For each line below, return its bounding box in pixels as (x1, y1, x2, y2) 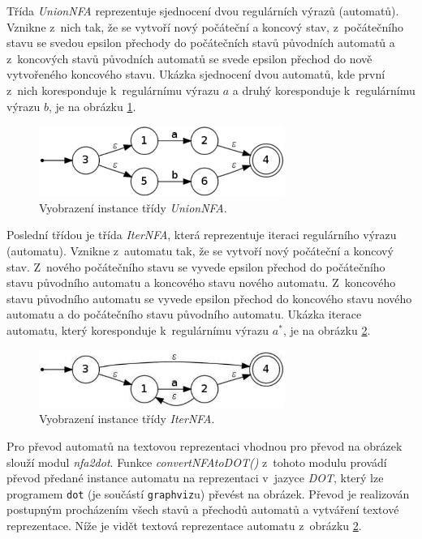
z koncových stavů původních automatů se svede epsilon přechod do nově (6, 49, 372, 66)
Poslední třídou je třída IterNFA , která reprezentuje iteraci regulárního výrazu (6, 226, 397, 243)
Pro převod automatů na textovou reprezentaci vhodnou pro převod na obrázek (6, 437, 403, 454)
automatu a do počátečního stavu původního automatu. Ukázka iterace (6, 306, 362, 323)
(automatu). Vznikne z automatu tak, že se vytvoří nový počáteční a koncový (6, 242, 394, 259)
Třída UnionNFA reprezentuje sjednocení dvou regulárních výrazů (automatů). (6, 2, 399, 19)
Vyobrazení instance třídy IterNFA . (39, 410, 215, 427)
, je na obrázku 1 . (48, 97, 136, 114)
